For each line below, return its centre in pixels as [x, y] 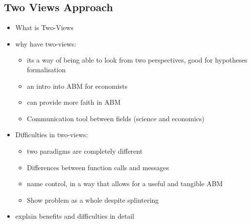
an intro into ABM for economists [77, 86]
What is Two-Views [44, 27]
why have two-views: [46, 43]
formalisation [46, 69]
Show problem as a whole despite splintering [93, 200]
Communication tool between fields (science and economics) [116, 118]
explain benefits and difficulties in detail [75, 216]
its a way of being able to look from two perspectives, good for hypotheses [137, 60]
